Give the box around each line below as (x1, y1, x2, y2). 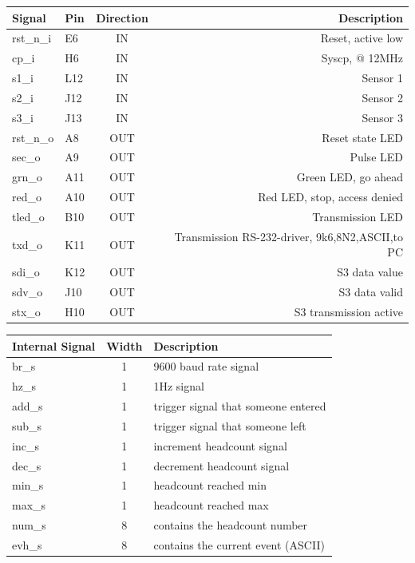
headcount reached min (153, 477, 267, 494)
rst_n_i (12, 30, 52, 46)
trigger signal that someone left (153, 417, 306, 434)
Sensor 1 (362, 69, 403, 86)
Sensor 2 (362, 89, 403, 105)
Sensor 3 (362, 109, 403, 125)
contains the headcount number (153, 517, 308, 533)
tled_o (12, 208, 45, 224)
